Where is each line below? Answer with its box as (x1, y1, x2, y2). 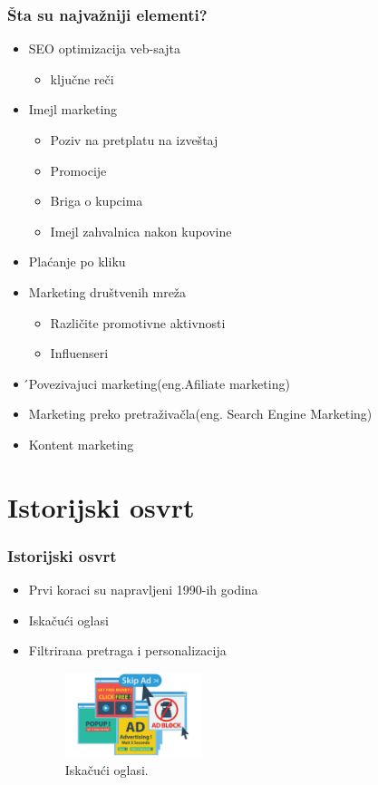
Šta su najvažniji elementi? (7, 3, 208, 25)
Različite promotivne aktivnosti (50, 313, 226, 332)
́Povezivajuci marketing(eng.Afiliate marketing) (28, 373, 290, 392)
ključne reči (50, 69, 114, 88)
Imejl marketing (28, 100, 118, 119)
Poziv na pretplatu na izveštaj (50, 131, 218, 149)
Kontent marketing (28, 434, 134, 453)
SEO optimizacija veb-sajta (28, 39, 180, 58)
